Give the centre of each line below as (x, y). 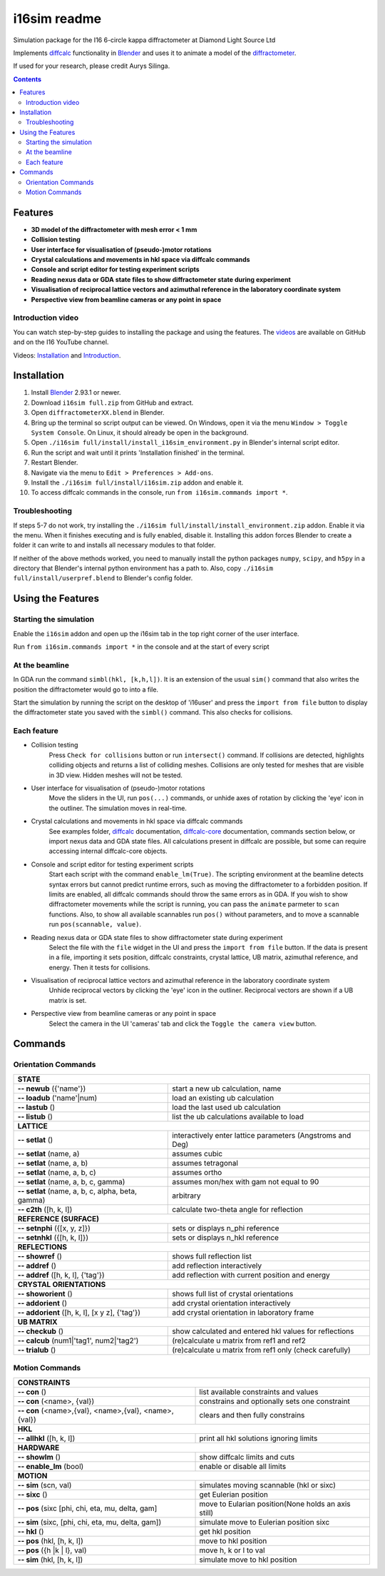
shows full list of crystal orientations (233, 1293)
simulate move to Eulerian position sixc (265, 1522)
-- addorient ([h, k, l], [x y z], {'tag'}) (79, 1312)
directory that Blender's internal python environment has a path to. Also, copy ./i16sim (143, 568)
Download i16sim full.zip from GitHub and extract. (112, 403)
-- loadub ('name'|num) (57, 1098)
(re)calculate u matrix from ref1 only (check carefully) (261, 1350)
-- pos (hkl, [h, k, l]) (50, 1540)
